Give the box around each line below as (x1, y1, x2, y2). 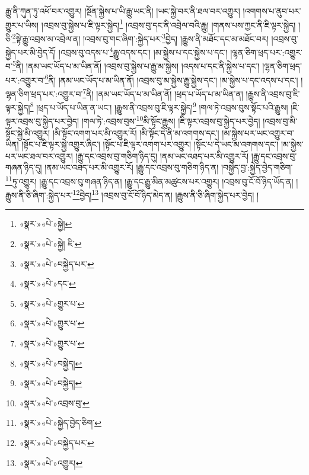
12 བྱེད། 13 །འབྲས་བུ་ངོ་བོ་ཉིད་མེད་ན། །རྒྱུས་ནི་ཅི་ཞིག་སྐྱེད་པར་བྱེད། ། (72, 187, 259, 201)
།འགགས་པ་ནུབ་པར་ (243, 5, 301, 17)
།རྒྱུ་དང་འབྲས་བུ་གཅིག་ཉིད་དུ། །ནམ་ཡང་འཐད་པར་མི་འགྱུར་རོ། (75, 149, 249, 162)
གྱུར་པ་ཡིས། (5, 18, 39, 31)
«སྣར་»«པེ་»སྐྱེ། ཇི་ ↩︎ (19, 237, 82, 250)
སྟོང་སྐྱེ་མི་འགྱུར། (5, 126, 50, 139)
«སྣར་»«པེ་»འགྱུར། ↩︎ (19, 456, 83, 468)
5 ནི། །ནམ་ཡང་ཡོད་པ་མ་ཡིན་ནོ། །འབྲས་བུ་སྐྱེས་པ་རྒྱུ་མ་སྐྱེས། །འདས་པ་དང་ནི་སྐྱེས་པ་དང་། (12, 58, 260, 72)
